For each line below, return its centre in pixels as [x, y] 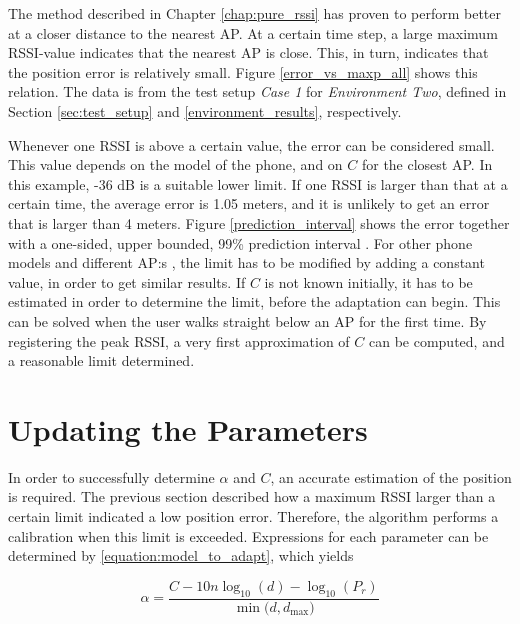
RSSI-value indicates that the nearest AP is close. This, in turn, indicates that [248, 52]
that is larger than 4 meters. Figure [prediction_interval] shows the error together [259, 222]
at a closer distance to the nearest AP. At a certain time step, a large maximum [253, 32]
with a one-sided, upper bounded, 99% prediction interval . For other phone [240, 242]
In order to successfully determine [111, 476]
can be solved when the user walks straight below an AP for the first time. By [247, 320]
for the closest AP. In [427, 164]
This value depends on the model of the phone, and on [175, 164]
